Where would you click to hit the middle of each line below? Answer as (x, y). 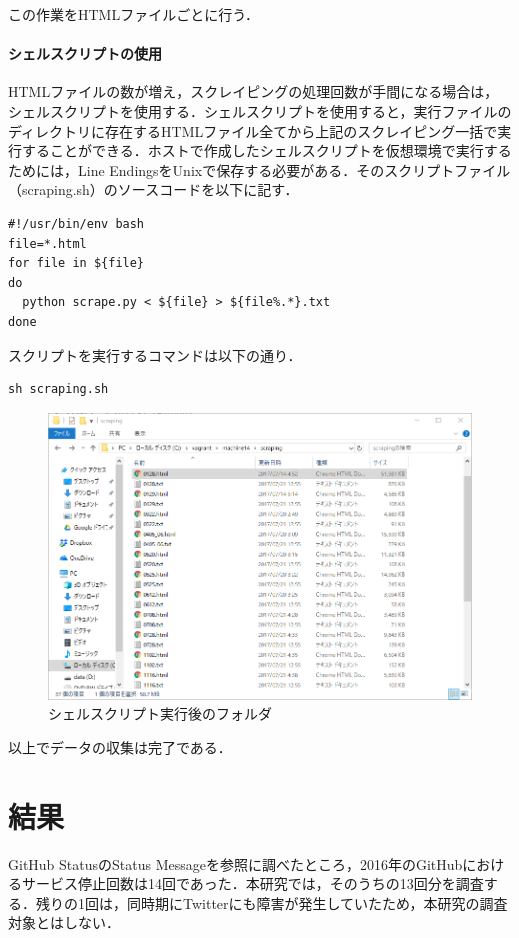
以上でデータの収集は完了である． (120, 746)
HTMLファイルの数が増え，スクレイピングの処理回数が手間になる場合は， (253, 91)
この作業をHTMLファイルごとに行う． (134, 14)
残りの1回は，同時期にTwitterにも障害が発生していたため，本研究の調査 (271, 902)
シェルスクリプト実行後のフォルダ (160, 713)
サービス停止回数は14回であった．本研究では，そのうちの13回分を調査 (252, 883)
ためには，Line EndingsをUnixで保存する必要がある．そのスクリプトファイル (259, 169)
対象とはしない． (64, 922)
